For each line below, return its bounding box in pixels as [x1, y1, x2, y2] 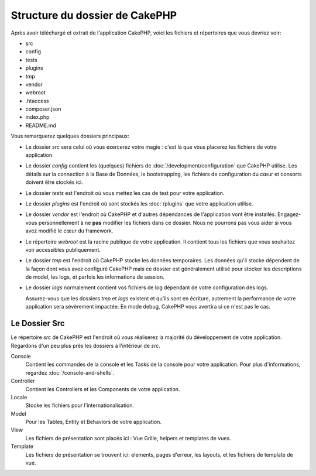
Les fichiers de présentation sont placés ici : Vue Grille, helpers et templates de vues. [25, 434, 231, 441]
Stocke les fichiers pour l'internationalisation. [25, 402, 135, 409]
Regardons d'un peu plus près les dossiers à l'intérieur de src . [11, 342, 160, 349]
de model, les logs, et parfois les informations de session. [25, 273, 165, 280]
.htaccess [25, 97, 49, 104]
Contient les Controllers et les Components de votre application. [25, 385, 180, 392]
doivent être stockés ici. [25, 179, 83, 186]
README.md [25, 122, 57, 129]
